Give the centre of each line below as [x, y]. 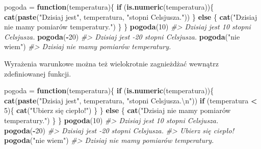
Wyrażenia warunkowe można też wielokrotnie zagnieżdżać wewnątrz [111, 63]
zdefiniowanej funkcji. [38, 73]
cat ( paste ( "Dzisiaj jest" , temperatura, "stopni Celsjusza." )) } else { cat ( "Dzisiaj [131, 16]
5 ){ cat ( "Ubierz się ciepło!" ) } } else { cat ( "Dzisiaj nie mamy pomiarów [118, 110]
